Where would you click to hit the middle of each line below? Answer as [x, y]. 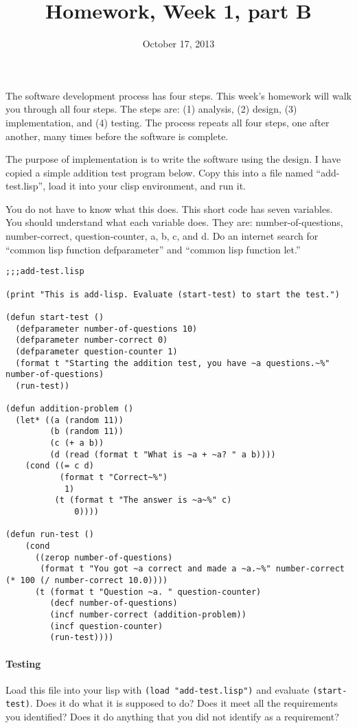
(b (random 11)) [87, 432]
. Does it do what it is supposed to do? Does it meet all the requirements [184, 703]
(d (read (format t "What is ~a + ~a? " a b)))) [163, 454]
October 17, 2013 [178, 44]
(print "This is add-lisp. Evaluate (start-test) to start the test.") [173, 294]
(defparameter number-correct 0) [92, 340]
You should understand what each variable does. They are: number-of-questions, [174, 222]
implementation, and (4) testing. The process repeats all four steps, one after [168, 122]
